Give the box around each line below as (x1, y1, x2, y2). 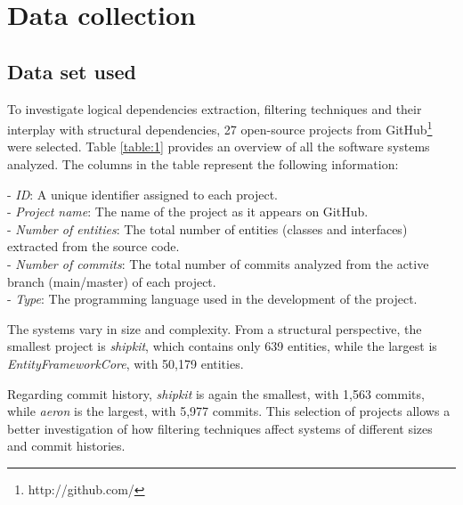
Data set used (7, 57, 136, 85)
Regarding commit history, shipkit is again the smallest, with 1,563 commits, (7, 384, 425, 403)
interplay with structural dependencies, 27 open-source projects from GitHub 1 (7, 118, 433, 138)
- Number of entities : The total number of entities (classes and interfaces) (7, 219, 408, 238)
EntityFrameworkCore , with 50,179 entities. (7, 354, 244, 372)
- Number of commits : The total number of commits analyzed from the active (7, 254, 429, 273)
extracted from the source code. (7, 237, 180, 256)
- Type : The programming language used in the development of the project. (7, 289, 418, 308)
